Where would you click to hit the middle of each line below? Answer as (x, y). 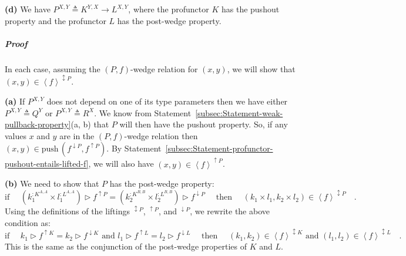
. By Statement (134, 148)
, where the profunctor (169, 9)
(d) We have (28, 9)
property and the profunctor (56, 20)
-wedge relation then (161, 135)
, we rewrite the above (230, 211)
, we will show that (261, 68)
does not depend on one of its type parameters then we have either (167, 101)
